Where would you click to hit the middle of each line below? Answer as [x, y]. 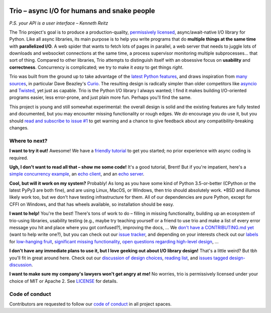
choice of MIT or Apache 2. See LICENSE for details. [63, 281]
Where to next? [28, 140]
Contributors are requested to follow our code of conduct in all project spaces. [90, 304]
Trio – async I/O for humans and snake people [82, 11]
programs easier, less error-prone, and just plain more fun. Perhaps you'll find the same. [100, 97]
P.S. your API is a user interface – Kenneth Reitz [59, 23]
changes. [19, 127]
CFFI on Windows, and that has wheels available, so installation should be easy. [92, 204]
